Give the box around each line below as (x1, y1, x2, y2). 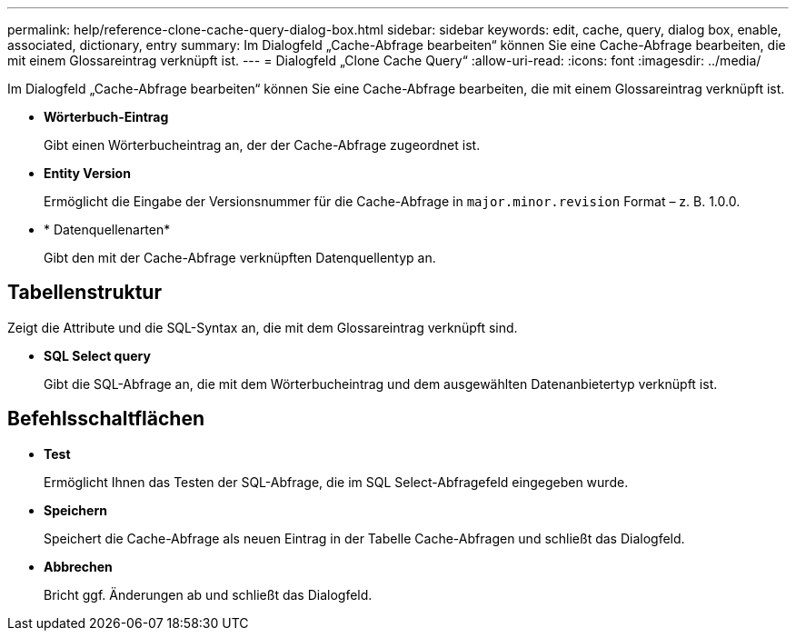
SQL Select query (44, 347, 151, 364)
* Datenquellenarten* (44, 222, 171, 237)
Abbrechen (44, 558, 113, 574)
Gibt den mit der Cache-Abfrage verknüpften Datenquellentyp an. (44, 250, 436, 265)
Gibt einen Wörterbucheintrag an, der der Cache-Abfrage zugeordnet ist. (44, 137, 481, 153)
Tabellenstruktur (7, 281, 162, 304)
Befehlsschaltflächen (7, 407, 204, 431)
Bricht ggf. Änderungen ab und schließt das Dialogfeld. (44, 586, 373, 603)
